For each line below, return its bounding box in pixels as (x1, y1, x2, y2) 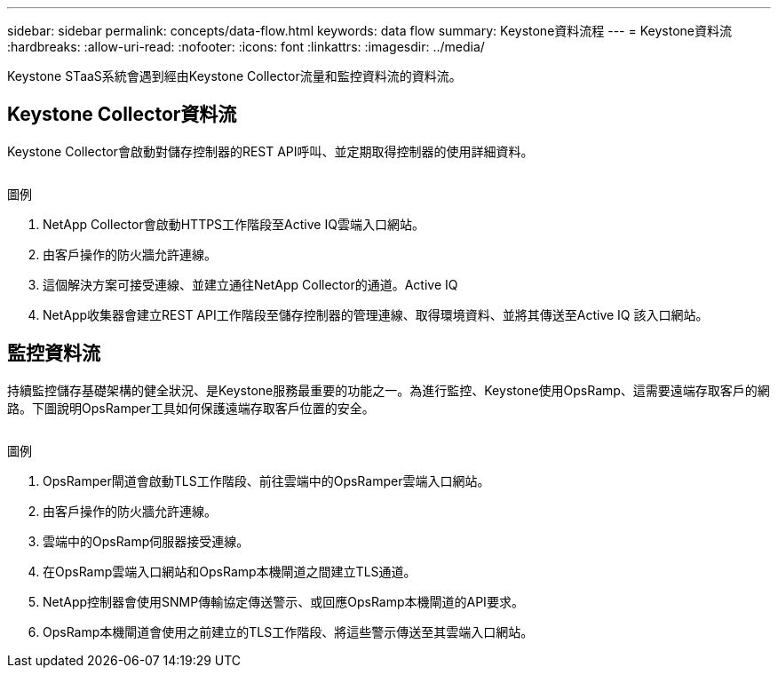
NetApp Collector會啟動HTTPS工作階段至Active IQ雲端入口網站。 (43, 216, 425, 232)
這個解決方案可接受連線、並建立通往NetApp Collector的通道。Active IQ (43, 276, 458, 292)
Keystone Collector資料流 (7, 103, 237, 126)
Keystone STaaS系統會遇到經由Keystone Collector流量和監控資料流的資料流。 (7, 68, 462, 83)
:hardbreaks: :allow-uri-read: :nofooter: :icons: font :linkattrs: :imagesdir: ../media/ (7, 39, 485, 54)
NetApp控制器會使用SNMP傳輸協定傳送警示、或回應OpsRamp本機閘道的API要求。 (43, 593, 524, 609)
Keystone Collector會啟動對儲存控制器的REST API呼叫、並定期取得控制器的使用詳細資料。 (7, 143, 534, 159)
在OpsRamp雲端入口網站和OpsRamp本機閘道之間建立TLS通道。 (43, 563, 417, 579)
